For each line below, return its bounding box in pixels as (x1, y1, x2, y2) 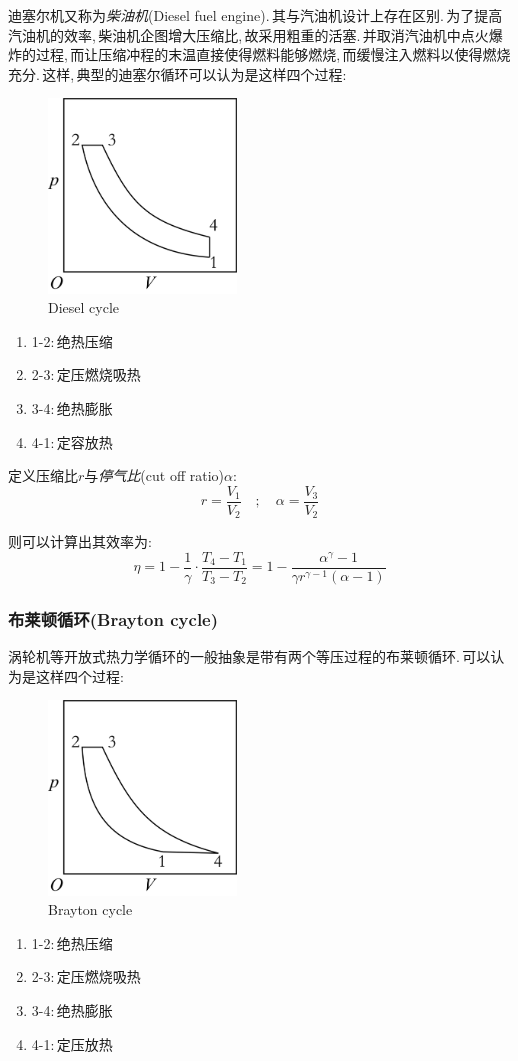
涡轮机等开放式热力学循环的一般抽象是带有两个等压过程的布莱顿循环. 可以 (8, 646, 491, 667)
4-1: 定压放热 (31, 1033, 113, 1054)
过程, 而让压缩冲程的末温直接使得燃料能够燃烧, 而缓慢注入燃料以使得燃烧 (35, 44, 511, 65)
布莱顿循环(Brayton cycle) (8, 606, 219, 631)
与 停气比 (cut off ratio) (84, 465, 224, 486)
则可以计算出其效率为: (8, 531, 152, 552)
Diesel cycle (48, 297, 120, 318)
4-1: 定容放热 (31, 431, 113, 452)
